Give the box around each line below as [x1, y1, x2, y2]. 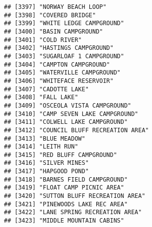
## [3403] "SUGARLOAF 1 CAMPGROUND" [4, 52, 124, 60]
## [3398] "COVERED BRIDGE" [4, 11, 96, 19]
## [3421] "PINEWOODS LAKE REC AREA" [4, 200, 128, 208]
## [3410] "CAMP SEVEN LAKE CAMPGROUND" [4, 110, 139, 117]
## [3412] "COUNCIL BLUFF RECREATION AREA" [4, 126, 149, 134]
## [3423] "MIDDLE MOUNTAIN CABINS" [4, 217, 124, 225]
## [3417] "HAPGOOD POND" [4, 168, 89, 175]
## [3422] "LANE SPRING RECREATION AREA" [4, 209, 142, 216]
